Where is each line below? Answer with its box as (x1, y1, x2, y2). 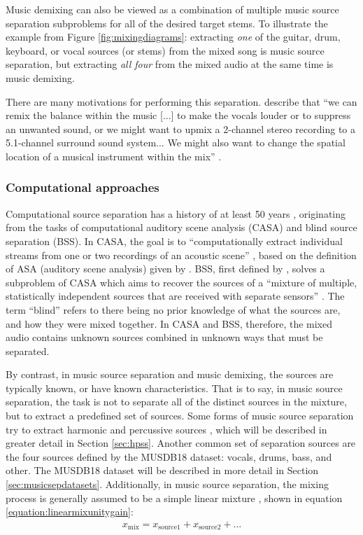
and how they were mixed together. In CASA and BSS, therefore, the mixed (6, 316, 333, 331)
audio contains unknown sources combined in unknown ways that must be (6, 330, 323, 345)
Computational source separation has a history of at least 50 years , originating (6, 206, 346, 221)
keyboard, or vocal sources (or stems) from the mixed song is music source (6, 43, 325, 57)
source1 (158, 524, 180, 531)
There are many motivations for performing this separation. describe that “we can (6, 94, 357, 109)
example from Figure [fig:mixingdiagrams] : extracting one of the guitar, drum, (6, 29, 341, 44)
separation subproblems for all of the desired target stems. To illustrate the (6, 15, 328, 30)
